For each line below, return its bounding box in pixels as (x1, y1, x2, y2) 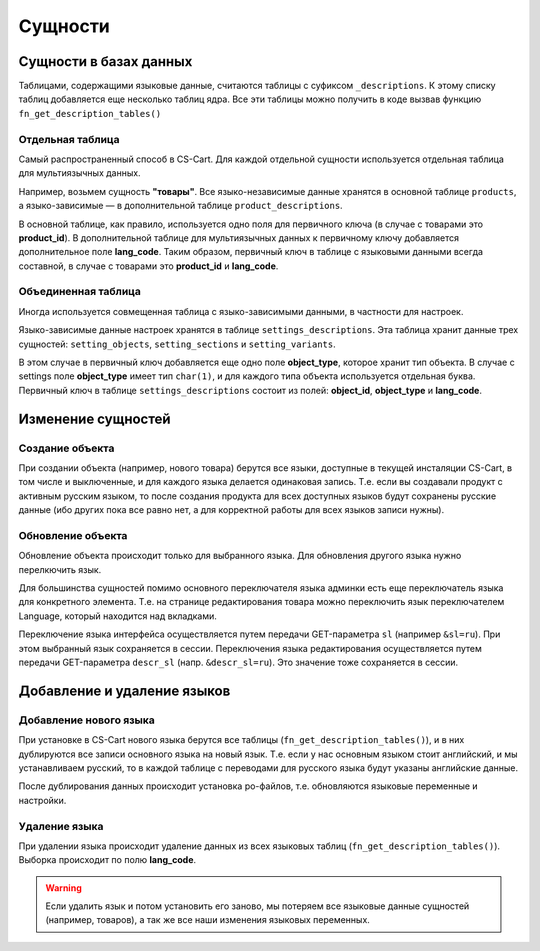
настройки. (18, 794, 67, 806)
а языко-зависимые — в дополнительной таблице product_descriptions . (18, 200, 344, 212)
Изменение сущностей (18, 410, 171, 427)
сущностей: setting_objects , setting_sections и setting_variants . (18, 338, 336, 350)
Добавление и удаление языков (18, 682, 231, 699)
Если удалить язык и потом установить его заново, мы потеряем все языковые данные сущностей (45, 900, 470, 912)
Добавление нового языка (18, 713, 155, 727)
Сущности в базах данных (18, 53, 193, 70)
